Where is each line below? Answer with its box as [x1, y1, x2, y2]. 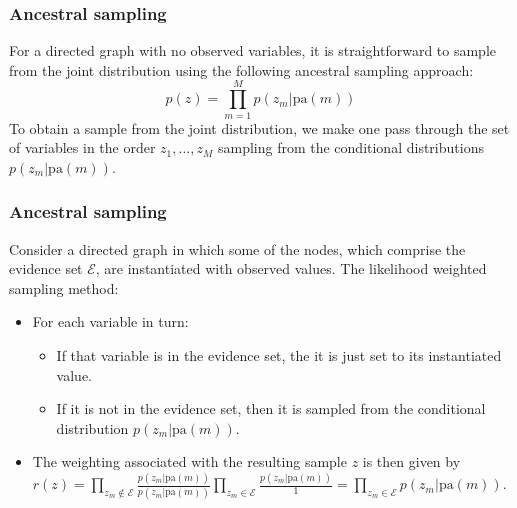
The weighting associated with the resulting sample [32, 451, 347, 472]
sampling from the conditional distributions [217, 137, 484, 158]
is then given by [362, 451, 461, 472]
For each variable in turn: [32, 311, 189, 332]
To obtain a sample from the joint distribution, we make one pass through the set [9, 117, 510, 138]
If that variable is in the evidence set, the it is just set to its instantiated [56, 344, 502, 365]
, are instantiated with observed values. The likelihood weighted [95, 258, 487, 279]
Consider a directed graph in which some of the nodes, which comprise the [9, 238, 466, 259]
